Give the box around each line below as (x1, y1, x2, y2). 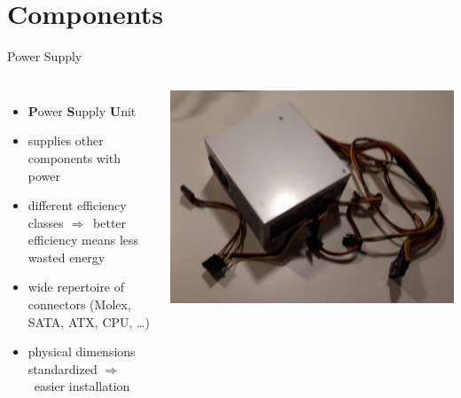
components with (27, 148, 121, 167)
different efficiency (27, 196, 127, 215)
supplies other (27, 131, 104, 150)
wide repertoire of (27, 277, 125, 296)
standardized (27, 359, 98, 378)
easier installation (34, 377, 130, 395)
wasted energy (27, 247, 105, 266)
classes (27, 213, 64, 231)
